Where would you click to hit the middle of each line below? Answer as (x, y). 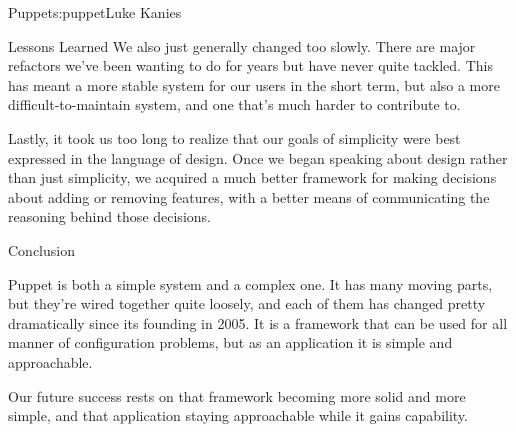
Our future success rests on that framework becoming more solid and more (237, 395)
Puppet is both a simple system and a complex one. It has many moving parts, (250, 283)
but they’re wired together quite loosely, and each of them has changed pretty (247, 303)
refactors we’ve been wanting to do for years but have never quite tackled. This (250, 65)
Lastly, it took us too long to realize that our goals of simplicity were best (234, 137)
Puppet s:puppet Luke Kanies (95, 12)
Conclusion (41, 249)
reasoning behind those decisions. (109, 216)
